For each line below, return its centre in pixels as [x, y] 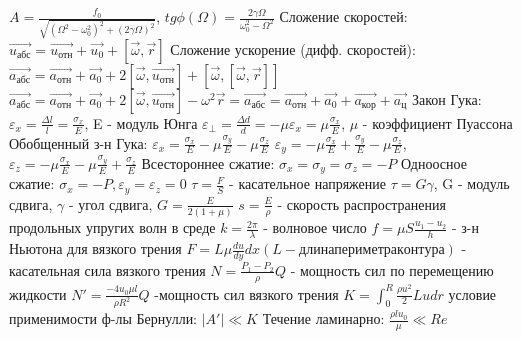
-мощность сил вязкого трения [246, 293]
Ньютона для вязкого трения [95, 248]
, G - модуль [471, 183]
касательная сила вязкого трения [107, 269]
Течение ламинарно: [323, 318]
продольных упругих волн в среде [112, 227]
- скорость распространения [361, 203]
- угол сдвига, [110, 203]
